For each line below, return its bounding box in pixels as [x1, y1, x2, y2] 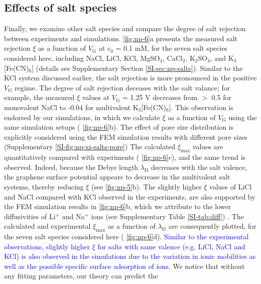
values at [82, 92, 110, 103]
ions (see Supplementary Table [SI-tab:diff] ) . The [91, 211, 244, 221]
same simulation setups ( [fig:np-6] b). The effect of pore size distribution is [4, 122, 234, 132]
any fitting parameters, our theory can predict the [4, 270, 158, 281]
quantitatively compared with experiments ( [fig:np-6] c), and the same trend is [4, 152, 246, 162]
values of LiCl [209, 181, 252, 192]
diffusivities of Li [4, 211, 56, 221]
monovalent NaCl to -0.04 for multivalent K [4, 102, 139, 112]
